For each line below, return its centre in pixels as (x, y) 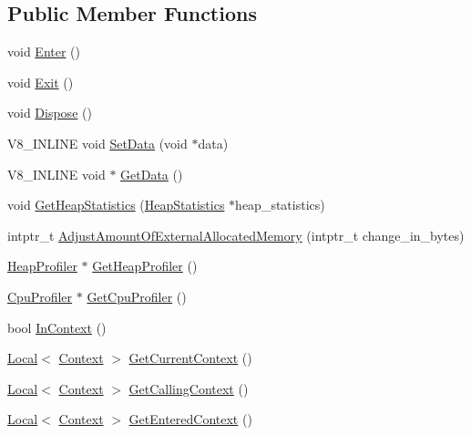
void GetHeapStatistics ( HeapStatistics (116, 205)
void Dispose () (50, 113)
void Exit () (41, 82)
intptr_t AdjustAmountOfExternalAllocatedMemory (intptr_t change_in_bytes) (236, 235)
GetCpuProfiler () (137, 296)
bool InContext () (57, 327)
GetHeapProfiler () (145, 266)
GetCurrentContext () (190, 358)
